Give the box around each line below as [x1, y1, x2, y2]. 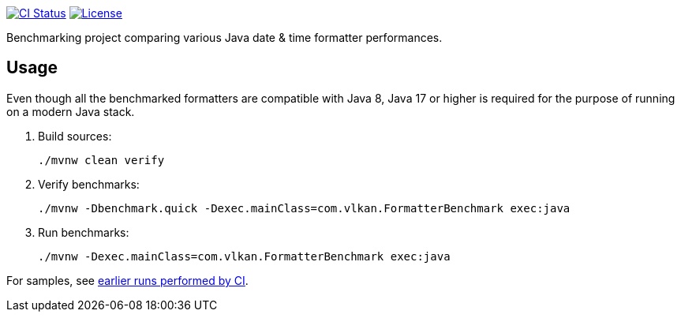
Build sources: [38, 129, 112, 143]
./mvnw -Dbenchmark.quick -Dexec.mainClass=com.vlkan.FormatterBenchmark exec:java [38, 201, 571, 215]
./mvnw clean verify [38, 153, 165, 166]
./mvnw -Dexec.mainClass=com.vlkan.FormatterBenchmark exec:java [38, 249, 451, 263]
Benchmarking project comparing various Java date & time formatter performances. [6, 31, 443, 44]
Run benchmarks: [38, 225, 129, 239]
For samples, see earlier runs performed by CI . [6, 273, 249, 287]
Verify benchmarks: [38, 177, 140, 191]
